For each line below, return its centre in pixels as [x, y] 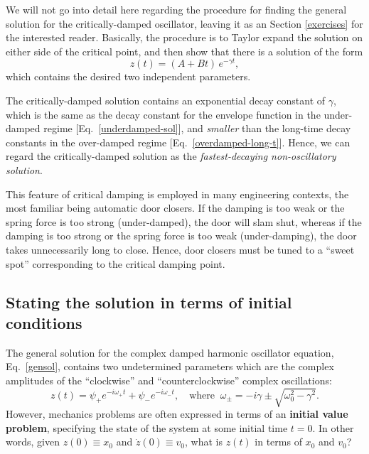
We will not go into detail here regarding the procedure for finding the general [176, 9]
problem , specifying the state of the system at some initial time [147, 427]
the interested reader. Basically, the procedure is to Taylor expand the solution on [184, 37]
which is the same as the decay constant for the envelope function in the [163, 114]
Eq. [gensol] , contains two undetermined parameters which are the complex [170, 366]
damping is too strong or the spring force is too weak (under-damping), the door [181, 236]
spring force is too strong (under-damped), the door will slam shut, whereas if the [184, 221]
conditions [44, 322]
